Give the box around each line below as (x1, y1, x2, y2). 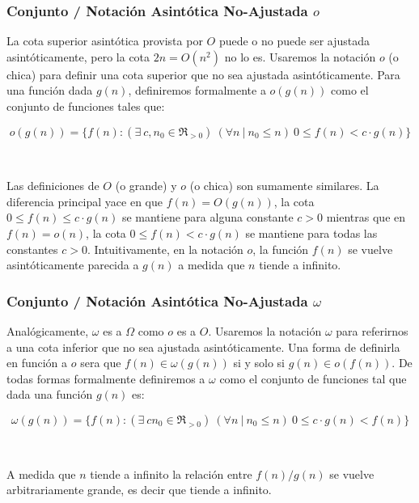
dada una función (6, 386, 93, 403)
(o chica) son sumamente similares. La (189, 177, 379, 194)
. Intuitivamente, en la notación (87, 240, 243, 257)
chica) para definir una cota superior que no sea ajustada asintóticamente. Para (6, 66, 400, 82)
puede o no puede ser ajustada (218, 32, 370, 49)
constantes (6, 240, 58, 257)
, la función (252, 240, 309, 257)
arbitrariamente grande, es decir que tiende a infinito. (6, 481, 272, 498)
